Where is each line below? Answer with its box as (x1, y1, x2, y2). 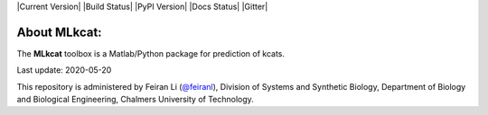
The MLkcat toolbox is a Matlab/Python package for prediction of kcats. (16, 48, 285, 58)
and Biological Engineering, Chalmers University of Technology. (16, 94, 255, 105)
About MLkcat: (16, 24, 103, 40)
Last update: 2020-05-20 (16, 65, 112, 75)
